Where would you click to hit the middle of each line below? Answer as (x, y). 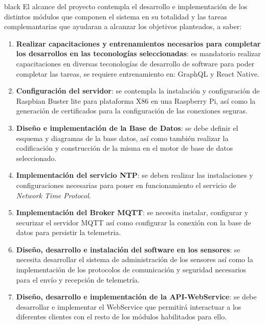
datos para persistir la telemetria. (69, 232)
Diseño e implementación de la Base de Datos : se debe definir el (127, 127)
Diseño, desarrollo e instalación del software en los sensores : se (128, 249)
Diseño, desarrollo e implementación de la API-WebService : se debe (136, 297)
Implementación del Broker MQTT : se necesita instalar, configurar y (132, 212)
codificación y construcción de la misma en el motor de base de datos (125, 148)
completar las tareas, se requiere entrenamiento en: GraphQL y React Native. (138, 73)
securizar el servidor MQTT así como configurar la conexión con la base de (134, 222)
